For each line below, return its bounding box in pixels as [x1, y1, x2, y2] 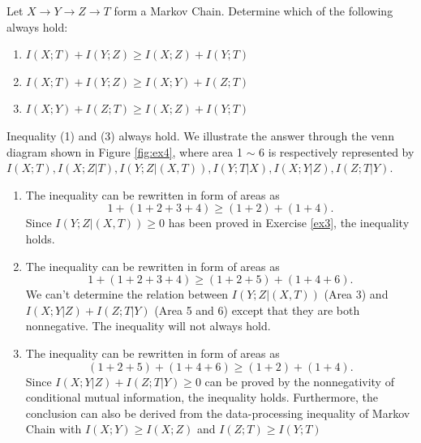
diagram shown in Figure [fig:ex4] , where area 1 [6, 143, 243, 160]
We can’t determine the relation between [25, 286, 229, 303]
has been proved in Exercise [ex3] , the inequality [168, 214, 410, 231]
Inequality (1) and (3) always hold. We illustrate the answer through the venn [6, 127, 394, 144]
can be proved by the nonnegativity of [204, 372, 394, 389]
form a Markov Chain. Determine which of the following [114, 2, 393, 19]
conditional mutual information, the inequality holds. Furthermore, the [25, 389, 378, 406]
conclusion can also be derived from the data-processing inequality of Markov [25, 404, 410, 421]
